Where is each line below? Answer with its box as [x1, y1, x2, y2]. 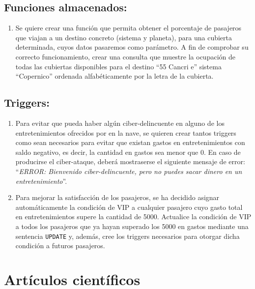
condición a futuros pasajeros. [15, 240, 105, 251]
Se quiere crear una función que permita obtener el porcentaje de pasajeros [15, 23, 242, 33]
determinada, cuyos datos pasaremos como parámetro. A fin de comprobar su [15, 42, 249, 52]
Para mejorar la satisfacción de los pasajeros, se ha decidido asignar [15, 192, 220, 202]
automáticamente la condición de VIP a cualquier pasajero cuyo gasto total [15, 202, 243, 212]
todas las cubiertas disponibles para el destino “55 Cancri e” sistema [15, 61, 222, 71]
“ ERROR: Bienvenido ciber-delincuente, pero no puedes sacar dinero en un [15, 166, 242, 176]
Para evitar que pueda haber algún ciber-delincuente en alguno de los [15, 117, 225, 128]
